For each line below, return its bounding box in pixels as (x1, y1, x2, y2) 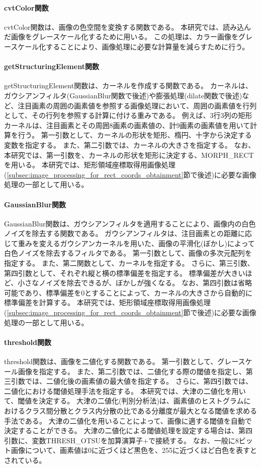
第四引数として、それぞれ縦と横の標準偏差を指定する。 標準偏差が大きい (4, 267, 245, 278)
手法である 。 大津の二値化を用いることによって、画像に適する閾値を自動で (4, 415, 252, 426)
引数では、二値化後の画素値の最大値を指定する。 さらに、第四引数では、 (11, 376, 253, 386)
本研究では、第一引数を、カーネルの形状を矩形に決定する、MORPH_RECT (4, 149, 254, 160)
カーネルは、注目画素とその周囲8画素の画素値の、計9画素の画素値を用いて (4, 120, 250, 130)
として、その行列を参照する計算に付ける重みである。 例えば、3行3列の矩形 (4, 110, 252, 121)
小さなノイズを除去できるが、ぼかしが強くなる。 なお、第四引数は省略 (18, 277, 252, 288)
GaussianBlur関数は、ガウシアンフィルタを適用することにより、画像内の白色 (4, 218, 256, 228)
